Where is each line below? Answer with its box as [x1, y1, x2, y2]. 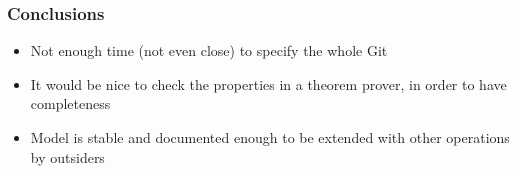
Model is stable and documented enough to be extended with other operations [30, 127, 510, 147]
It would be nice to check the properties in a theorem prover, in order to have [30, 73, 507, 94]
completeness [30, 93, 111, 114]
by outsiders [30, 146, 105, 167]
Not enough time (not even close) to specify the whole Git [30, 40, 388, 61]
